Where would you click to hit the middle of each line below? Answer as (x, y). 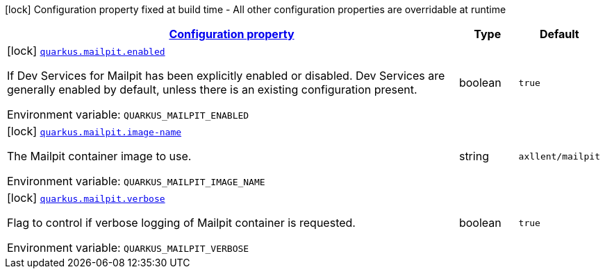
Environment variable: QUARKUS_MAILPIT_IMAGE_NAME (136, 181)
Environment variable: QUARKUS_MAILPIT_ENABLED (128, 114)
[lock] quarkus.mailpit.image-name (94, 131)
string (474, 156)
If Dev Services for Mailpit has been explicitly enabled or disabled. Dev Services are (226, 76)
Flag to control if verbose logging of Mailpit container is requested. (181, 223)
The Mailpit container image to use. (99, 156)
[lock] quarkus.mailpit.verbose (86, 198)
